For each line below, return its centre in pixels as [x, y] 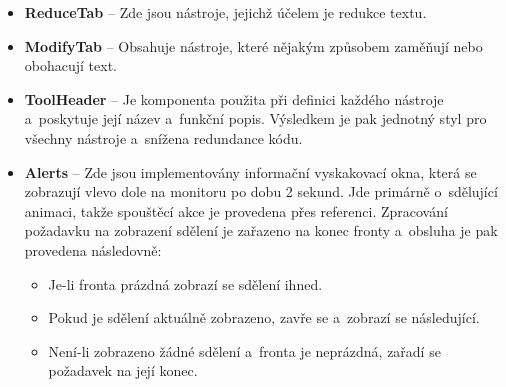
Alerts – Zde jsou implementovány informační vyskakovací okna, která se [250, 171]
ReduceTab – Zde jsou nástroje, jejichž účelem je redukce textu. [225, 12]
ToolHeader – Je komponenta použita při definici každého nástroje [234, 98]
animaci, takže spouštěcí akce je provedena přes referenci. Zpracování [236, 210]
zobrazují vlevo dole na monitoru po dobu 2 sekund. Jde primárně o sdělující [261, 191]
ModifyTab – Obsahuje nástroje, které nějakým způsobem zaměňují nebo [253, 45]
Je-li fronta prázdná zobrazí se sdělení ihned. [185, 283]
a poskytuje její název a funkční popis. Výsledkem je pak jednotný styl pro [255, 118]
